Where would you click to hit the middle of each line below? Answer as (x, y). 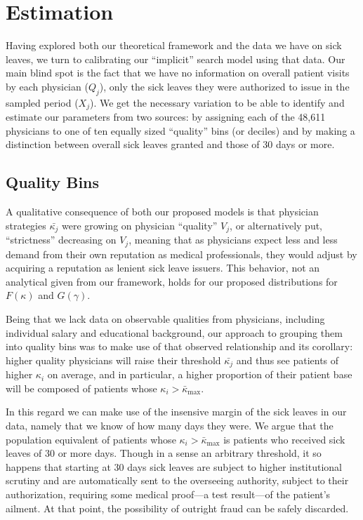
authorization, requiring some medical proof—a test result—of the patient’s (168, 494)
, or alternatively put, (276, 225)
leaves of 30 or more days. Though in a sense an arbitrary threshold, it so (164, 453)
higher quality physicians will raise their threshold (113, 360)
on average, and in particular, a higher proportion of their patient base (200, 374)
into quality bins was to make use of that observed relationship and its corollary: (179, 346)
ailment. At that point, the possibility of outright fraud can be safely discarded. (177, 508)
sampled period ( (42, 102)
